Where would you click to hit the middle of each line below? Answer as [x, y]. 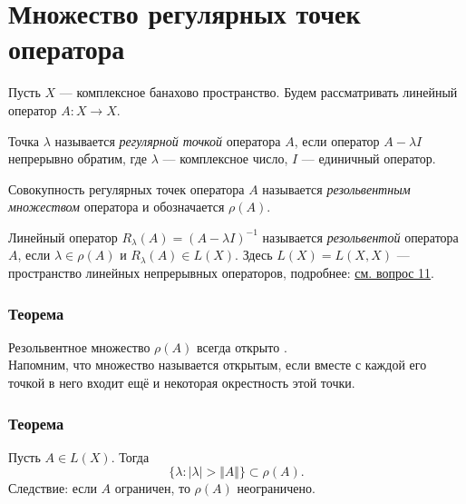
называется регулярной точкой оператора [168, 140]
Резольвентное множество [79, 346]
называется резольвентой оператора [360, 237]
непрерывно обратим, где [78, 158]
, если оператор [337, 140]
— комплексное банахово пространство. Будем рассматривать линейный [258, 92]
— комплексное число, [225, 158]
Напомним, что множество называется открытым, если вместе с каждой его [218, 365]
